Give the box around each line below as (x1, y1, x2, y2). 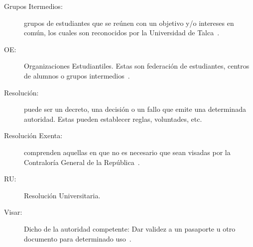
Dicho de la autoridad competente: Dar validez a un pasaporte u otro (24, 223, 236, 234)
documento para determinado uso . (24, 233, 131, 244)
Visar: (4, 207, 22, 217)
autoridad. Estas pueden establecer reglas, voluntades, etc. (24, 113, 202, 124)
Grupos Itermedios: (4, 1, 63, 11)
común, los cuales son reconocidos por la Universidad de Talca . (24, 27, 220, 38)
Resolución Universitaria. (24, 190, 101, 200)
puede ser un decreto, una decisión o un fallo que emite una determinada (24, 104, 246, 114)
